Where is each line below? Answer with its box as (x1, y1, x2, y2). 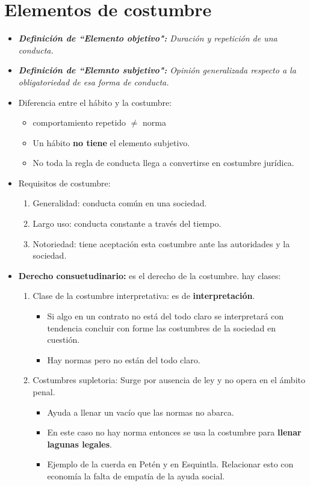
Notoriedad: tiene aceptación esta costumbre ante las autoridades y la (33, 237, 290, 250)
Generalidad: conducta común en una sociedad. (33, 197, 207, 209)
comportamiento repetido (33, 116, 126, 129)
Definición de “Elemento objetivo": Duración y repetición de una (18, 32, 277, 45)
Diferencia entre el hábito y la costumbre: (18, 96, 172, 108)
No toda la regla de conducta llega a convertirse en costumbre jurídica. (33, 156, 294, 169)
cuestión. (47, 333, 80, 346)
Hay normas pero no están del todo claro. (47, 353, 200, 366)
